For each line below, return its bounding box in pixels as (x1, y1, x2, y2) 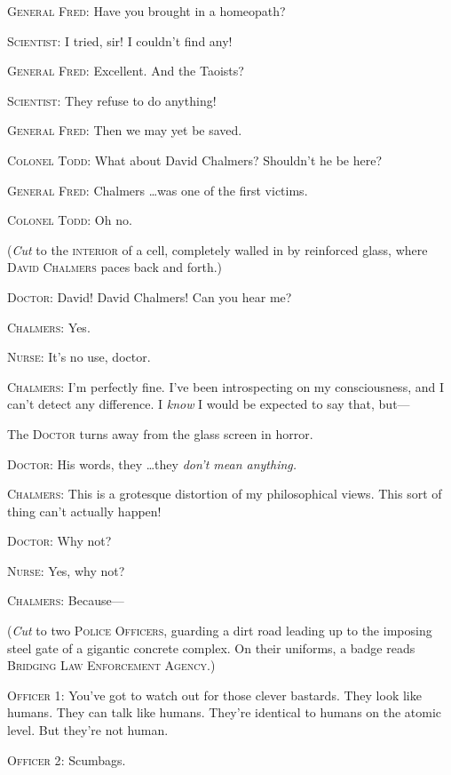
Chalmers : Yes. (7, 317, 91, 336)
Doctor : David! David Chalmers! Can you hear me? (7, 287, 292, 306)
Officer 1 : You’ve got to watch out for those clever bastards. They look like (7, 685, 422, 704)
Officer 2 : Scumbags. (7, 750, 126, 769)
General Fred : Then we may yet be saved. (7, 121, 242, 140)
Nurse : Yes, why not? (7, 561, 125, 579)
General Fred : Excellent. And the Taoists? (7, 61, 244, 80)
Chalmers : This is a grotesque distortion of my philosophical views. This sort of (7, 484, 442, 503)
